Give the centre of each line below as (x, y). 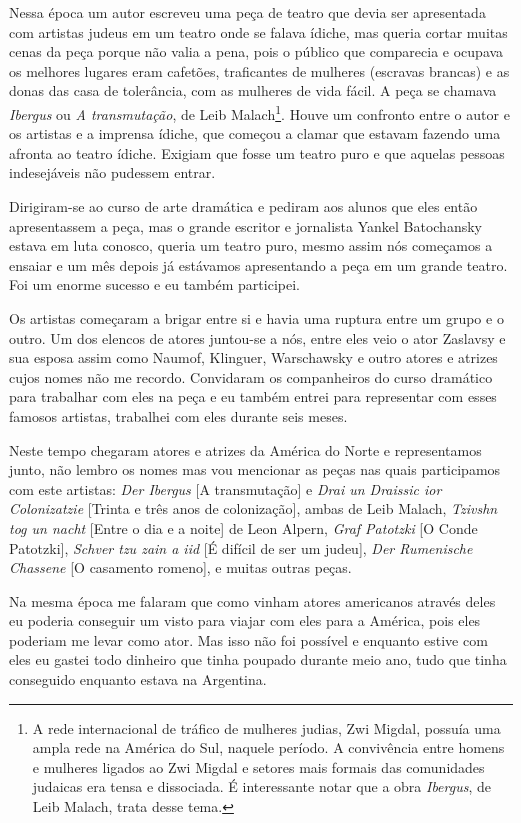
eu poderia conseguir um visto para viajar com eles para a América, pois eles (245, 620)
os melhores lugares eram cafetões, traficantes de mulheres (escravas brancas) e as (259, 70)
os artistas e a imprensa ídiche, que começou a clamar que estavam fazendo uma (255, 133)
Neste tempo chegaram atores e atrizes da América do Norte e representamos (245, 449)
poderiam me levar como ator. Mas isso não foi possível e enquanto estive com (248, 639)
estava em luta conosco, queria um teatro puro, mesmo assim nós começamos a (251, 245)
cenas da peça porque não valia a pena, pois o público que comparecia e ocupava (256, 51)
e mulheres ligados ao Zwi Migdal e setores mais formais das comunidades (258, 766)
